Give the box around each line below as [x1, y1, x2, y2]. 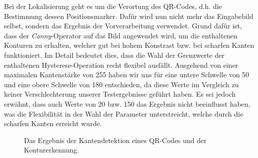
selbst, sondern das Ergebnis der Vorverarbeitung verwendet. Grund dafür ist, [4, 20, 242, 31]
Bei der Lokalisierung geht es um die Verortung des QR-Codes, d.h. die [4, 1, 222, 11]
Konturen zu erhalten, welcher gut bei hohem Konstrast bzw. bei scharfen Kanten [4, 40, 255, 50]
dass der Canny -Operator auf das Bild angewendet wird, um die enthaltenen [4, 30, 238, 40]
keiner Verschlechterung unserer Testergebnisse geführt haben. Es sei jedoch [4, 89, 236, 99]
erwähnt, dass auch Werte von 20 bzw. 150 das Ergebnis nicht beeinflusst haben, [4, 98, 251, 109]
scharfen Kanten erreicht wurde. [4, 118, 102, 129]
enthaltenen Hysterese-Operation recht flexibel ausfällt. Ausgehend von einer [4, 59, 239, 70]
